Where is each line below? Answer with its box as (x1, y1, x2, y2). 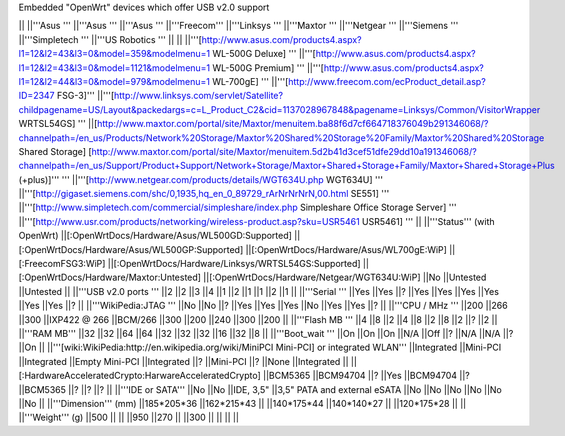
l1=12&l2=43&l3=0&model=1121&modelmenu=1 (18, 61, 211, 74)
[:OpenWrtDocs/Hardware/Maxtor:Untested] (18, 271, 202, 284)
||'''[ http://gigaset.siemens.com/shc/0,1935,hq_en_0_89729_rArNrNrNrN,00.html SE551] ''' (18, 188, 390, 200)
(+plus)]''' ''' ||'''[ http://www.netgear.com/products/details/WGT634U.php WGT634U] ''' (18, 173, 384, 185)
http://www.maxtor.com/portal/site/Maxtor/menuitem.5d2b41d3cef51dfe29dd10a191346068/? (91, 145, 477, 157)
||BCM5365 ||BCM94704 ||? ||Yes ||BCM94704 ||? (263, 370, 470, 382)
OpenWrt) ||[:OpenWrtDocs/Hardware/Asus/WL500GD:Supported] (18, 230, 292, 242)
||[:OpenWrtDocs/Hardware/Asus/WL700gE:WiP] (245, 243, 447, 255)
